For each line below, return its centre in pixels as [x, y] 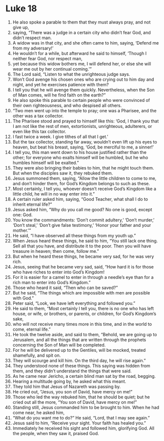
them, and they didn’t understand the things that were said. [72, 371]
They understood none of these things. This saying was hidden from [81, 366]
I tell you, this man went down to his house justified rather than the [80, 152]
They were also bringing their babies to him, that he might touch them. [83, 168]
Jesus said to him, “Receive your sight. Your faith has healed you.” [79, 423]
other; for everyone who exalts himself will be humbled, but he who [80, 157]
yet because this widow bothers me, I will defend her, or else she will [82, 64]
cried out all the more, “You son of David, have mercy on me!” [75, 402]
